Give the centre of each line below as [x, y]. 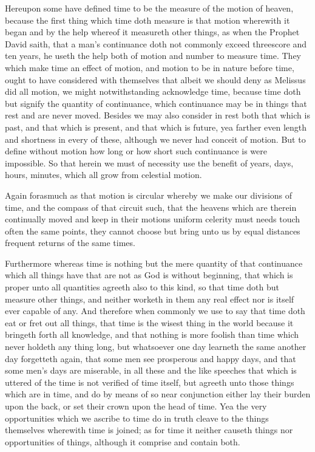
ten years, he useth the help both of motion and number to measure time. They [153, 56]
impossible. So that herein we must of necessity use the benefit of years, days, [149, 163]
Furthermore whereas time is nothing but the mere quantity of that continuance [154, 263]
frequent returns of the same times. [70, 243]
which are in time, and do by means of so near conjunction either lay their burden [158, 394]
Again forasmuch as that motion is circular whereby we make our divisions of [149, 195]
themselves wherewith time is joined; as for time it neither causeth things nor [149, 430]
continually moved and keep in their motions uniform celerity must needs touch [153, 219]
